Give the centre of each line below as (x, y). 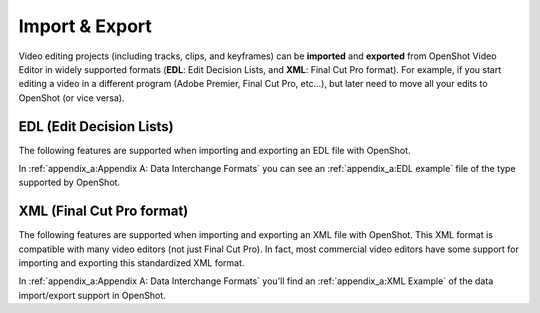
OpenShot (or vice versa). (71, 97)
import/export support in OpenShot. (92, 295)
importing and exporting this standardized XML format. (131, 263)
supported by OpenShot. (69, 182)
